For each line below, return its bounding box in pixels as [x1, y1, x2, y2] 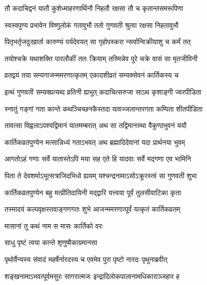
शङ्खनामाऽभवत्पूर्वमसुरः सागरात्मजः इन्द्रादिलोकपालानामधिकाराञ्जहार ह [4, 271, 180, 281]
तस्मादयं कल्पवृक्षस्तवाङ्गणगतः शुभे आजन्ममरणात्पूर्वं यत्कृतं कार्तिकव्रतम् [4, 204, 181, 214]
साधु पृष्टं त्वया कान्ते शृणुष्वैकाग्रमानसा [4, 237, 97, 248]
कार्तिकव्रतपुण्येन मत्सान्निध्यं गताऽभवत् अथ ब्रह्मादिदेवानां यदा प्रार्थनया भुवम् [4, 137, 185, 147]
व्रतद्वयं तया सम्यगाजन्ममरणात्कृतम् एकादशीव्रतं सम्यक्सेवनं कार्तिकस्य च [4, 70, 179, 80]
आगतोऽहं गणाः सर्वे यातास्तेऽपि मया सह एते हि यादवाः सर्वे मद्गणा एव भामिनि [4, 153, 192, 164]
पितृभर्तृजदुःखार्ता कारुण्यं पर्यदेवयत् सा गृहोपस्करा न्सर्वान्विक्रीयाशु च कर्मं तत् [4, 36, 191, 47]
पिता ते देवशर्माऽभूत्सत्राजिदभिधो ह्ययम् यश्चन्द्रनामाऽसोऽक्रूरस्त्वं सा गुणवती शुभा [4, 170, 197, 180]
